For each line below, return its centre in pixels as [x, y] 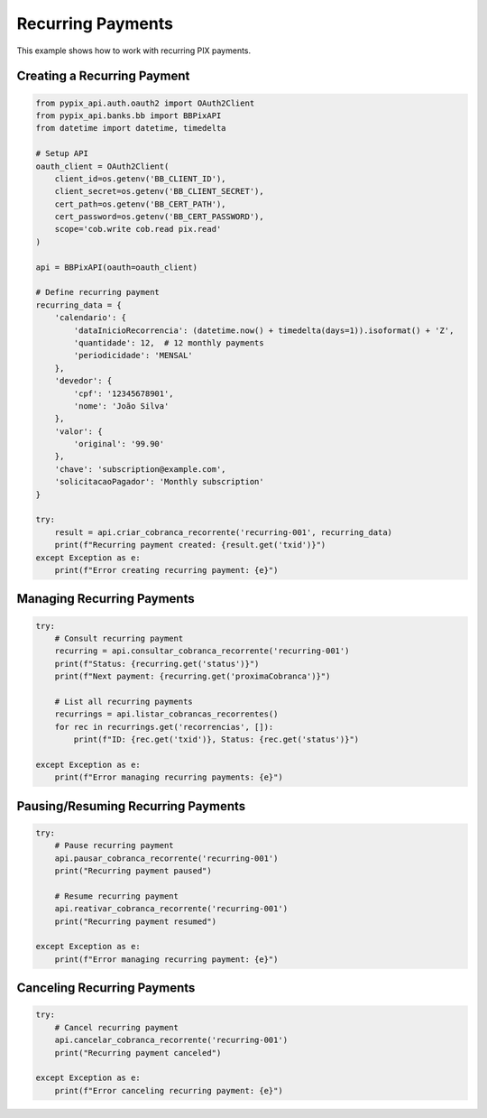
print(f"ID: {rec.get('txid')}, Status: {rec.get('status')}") [216, 739]
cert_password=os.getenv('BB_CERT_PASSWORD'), [160, 217]
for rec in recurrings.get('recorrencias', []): [164, 727]
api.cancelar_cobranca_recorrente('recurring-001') [171, 1040]
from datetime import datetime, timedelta [131, 128]
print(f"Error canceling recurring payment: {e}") [169, 1090]
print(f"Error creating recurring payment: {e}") [166, 570]
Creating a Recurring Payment [103, 76]
